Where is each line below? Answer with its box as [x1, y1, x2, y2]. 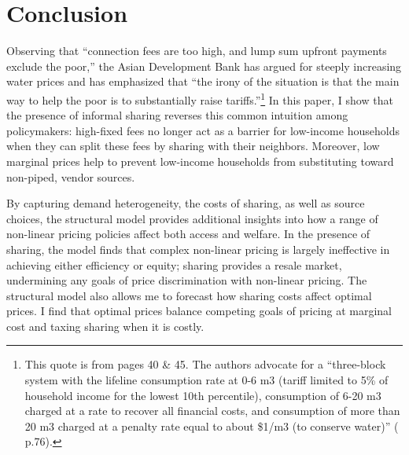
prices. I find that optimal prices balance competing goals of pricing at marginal [6, 303, 392, 319]
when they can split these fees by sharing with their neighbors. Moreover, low [6, 138, 380, 154]
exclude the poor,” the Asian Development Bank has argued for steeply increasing [6, 57, 402, 74]
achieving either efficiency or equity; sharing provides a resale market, [6, 256, 342, 273]
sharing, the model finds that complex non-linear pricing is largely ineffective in [6, 240, 390, 257]
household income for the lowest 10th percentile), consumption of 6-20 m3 [24, 387, 381, 403]
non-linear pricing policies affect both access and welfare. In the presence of [6, 226, 370, 242]
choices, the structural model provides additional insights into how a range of [6, 210, 378, 226]
